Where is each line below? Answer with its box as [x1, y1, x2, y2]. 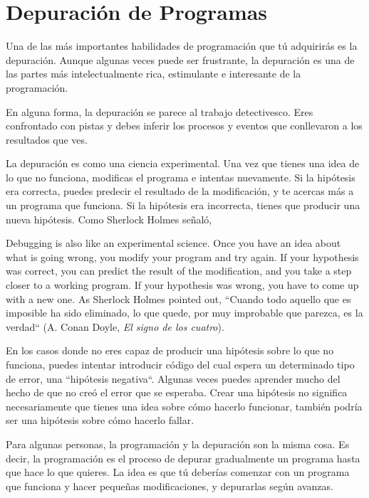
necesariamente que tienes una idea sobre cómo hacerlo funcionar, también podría [6, 398, 363, 413]
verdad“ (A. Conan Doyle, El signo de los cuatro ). [6, 319, 224, 334]
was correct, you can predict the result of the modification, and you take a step [6, 263, 352, 278]
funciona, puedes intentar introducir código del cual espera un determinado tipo [6, 357, 355, 371]
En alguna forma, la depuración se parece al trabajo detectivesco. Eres [6, 104, 313, 119]
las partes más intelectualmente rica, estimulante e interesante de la [6, 66, 301, 81]
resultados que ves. [6, 132, 88, 147]
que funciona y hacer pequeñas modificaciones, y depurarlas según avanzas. [6, 478, 333, 493]
